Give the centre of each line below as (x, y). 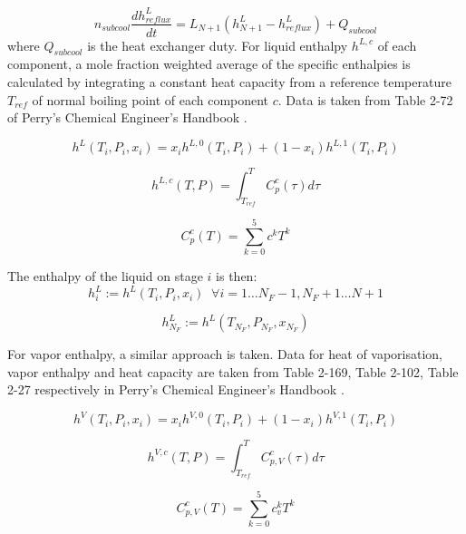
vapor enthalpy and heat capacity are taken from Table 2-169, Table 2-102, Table (233, 371)
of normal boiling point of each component (150, 99)
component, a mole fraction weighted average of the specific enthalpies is (209, 64)
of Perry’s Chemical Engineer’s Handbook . (127, 117)
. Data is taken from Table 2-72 (365, 99)
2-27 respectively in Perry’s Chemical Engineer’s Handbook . (176, 389)
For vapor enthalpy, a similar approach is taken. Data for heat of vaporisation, (225, 354)
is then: (237, 276)
